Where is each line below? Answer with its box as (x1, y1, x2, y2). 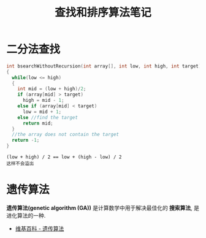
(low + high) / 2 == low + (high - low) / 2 (6, 154, 122, 160)
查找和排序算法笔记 (54, 6, 151, 20)
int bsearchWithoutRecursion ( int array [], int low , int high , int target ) (6, 63, 202, 69)
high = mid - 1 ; (22, 98, 64, 104)
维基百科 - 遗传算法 (15, 225, 64, 232)
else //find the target (17, 114, 78, 120)
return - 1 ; (12, 137, 40, 144)
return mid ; (22, 120, 53, 126)
